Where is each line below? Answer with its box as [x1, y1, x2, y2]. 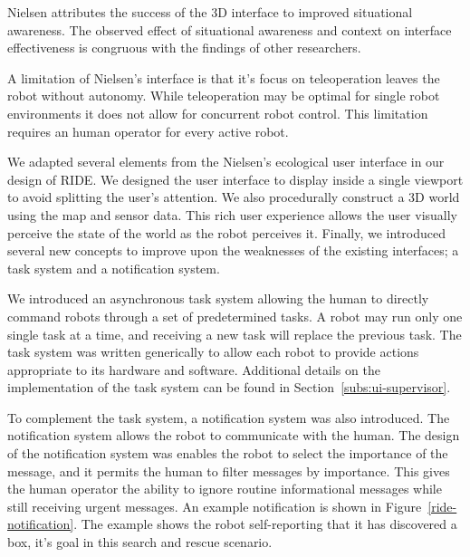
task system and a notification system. [7, 258, 220, 277]
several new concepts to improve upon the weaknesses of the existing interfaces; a [7, 241, 459, 260]
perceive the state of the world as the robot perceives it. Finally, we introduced [7, 223, 446, 242]
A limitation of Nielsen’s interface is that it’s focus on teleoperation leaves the [7, 68, 440, 87]
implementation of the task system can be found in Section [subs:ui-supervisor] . [7, 378, 451, 397]
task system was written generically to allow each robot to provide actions [7, 342, 419, 361]
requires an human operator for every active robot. [7, 121, 289, 140]
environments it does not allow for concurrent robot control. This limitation [7, 103, 428, 122]
